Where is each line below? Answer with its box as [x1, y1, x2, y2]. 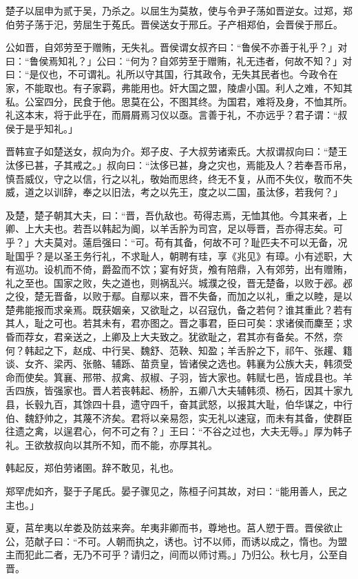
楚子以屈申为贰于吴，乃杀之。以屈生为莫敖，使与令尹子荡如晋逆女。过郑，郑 [6, 3, 352, 17]
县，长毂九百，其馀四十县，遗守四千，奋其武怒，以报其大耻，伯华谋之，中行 [6, 397, 352, 412]
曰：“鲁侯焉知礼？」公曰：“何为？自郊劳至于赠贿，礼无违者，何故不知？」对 [6, 53, 352, 68]
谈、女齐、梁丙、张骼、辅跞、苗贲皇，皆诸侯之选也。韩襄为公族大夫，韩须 [6, 356, 343, 371]
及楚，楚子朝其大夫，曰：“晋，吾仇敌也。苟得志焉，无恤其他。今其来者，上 [6, 207, 348, 222]
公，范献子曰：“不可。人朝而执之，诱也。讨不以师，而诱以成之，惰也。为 [6, 534, 338, 548]
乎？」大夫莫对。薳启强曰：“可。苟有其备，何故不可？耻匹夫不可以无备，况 [6, 234, 348, 249]
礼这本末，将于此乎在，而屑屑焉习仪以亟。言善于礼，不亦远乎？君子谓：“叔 [6, 108, 348, 122]
